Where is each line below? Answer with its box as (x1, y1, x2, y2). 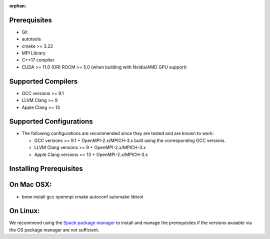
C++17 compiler (21, 57, 54, 63)
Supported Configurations (9, 117, 93, 126)
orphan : (9, 3, 26, 8)
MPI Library (21, 50, 46, 56)
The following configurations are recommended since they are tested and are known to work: (21, 130, 214, 136)
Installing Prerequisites (9, 164, 83, 173)
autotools (21, 36, 41, 42)
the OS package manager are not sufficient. (9, 226, 99, 232)
